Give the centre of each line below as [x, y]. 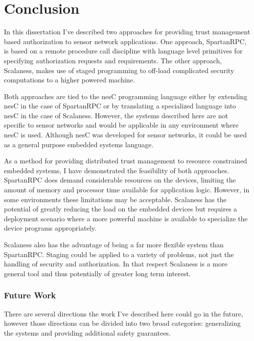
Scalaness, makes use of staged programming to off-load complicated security [119, 70]
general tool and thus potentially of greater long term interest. [97, 273]
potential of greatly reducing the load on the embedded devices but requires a [121, 209]
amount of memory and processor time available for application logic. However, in [127, 190]
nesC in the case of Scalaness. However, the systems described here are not [116, 115]
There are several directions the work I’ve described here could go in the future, [124, 313]
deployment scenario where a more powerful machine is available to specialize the [126, 218]
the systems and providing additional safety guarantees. [87, 332]
